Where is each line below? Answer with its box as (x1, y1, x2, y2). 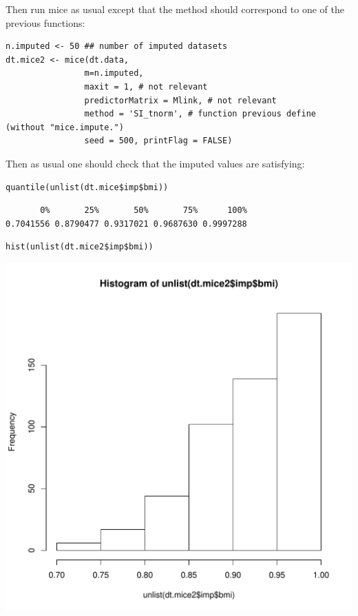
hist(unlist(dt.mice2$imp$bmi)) (6, 242, 154, 252)
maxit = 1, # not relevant (84, 81, 208, 92)
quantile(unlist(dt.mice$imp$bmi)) (6, 182, 169, 192)
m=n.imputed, (84, 68, 144, 79)
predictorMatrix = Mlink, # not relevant (84, 95, 277, 105)
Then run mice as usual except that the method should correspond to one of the (6, 2, 344, 16)
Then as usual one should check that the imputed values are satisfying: (6, 156, 305, 170)
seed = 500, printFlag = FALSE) (84, 136, 233, 146)
